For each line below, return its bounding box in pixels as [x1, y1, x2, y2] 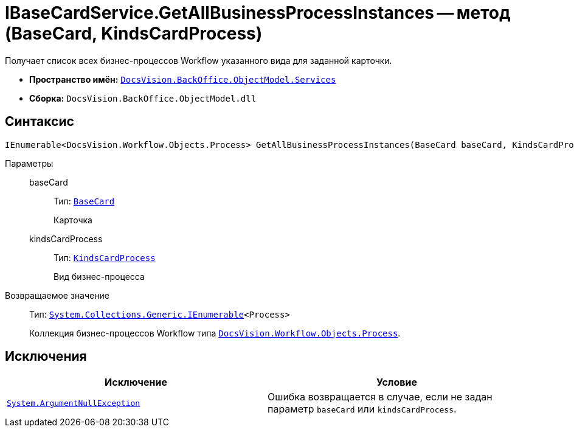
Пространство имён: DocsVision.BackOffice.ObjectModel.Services [29, 74, 336, 85]
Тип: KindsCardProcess [54, 252, 156, 263]
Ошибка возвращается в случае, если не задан [268, 391, 493, 403]
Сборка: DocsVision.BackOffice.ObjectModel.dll [29, 92, 257, 103]
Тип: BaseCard [54, 195, 115, 206]
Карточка [54, 214, 92, 225]
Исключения [5, 349, 87, 364]
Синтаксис [5, 114, 74, 130]
